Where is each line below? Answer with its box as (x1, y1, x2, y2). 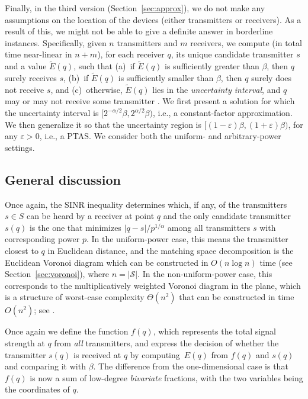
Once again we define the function (5, 325, 129, 337)
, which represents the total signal (153, 325, 276, 337)
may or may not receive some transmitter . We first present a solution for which (5, 95, 295, 107)
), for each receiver (97, 48, 165, 60)
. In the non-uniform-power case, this (137, 268, 272, 280)
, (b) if (63, 72, 89, 83)
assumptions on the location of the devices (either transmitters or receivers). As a (5, 13, 301, 25)
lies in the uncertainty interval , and (152, 83, 281, 95)
